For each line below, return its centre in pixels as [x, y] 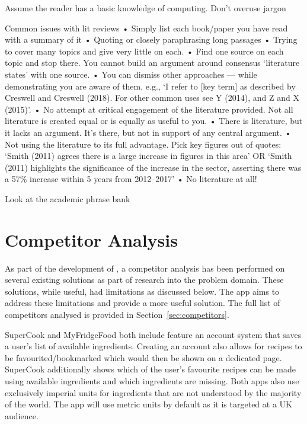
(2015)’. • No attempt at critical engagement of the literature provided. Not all [149, 109]
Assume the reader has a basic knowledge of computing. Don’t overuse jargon [145, 8]
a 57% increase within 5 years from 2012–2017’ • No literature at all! [131, 179]
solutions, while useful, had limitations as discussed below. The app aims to [142, 291]
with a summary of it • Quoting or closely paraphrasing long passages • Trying [151, 39]
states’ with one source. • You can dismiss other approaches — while [131, 74]
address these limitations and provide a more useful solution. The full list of [143, 303]
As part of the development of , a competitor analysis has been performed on [145, 268]
